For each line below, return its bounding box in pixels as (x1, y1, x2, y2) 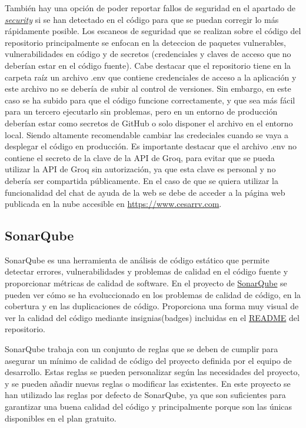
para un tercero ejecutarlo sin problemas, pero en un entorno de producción (5, 105, 278, 118)
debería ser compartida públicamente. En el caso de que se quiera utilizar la (5, 174, 278, 186)
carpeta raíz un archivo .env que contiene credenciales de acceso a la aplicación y (5, 71, 297, 83)
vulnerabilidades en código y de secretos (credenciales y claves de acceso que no (5, 48, 291, 60)
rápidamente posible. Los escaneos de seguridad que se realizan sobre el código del (5, 25, 301, 37)
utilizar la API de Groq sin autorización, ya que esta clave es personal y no (5, 163, 276, 175)
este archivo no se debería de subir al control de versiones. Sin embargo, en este (5, 82, 291, 95)
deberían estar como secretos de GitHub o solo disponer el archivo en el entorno (5, 116, 293, 129)
